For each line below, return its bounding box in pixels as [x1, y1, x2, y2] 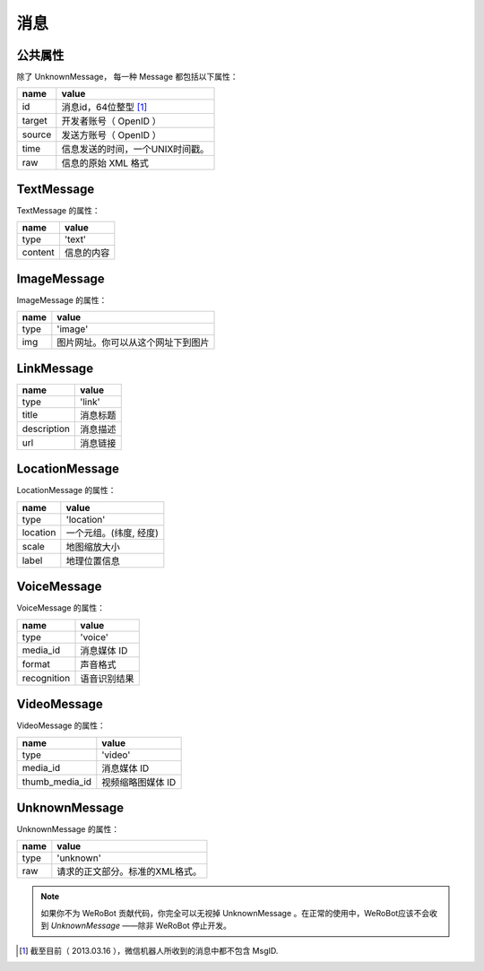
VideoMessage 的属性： [16, 720, 107, 731]
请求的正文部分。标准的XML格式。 [56, 865, 203, 878]
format [22, 657, 51, 670]
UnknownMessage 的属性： [16, 824, 120, 835]
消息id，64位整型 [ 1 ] [61, 101, 148, 114]
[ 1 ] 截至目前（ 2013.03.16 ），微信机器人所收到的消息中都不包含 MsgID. [19, 945, 279, 956]
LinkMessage [16, 360, 94, 376]
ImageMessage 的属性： [16, 294, 108, 305]
